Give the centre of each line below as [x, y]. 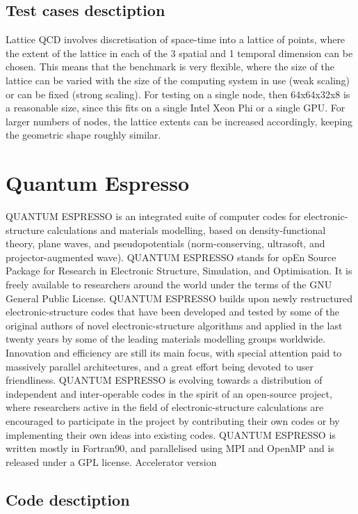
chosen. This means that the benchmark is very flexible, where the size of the [170, 67]
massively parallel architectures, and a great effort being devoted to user [160, 366]
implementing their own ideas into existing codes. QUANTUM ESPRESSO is [171, 434]
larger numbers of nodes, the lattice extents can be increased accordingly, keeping [179, 121]
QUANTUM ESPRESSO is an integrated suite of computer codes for [153, 216]
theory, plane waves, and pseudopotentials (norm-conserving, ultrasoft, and [165, 243]
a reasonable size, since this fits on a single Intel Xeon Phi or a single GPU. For [176, 108]
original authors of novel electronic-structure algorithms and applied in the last [174, 325]
